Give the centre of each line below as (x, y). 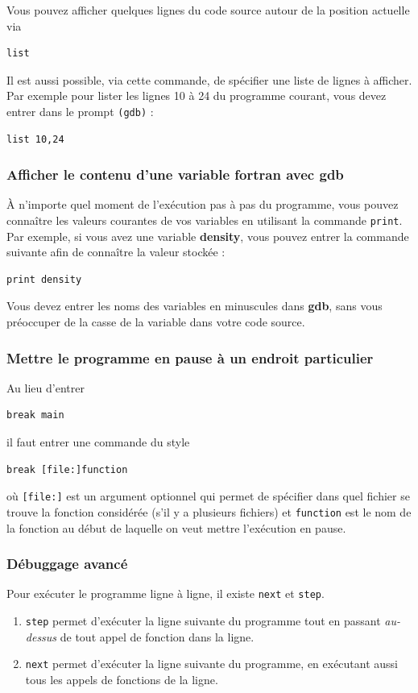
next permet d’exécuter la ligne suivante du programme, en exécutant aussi (212, 664)
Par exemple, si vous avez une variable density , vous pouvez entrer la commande (208, 236)
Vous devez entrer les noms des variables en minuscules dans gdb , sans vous (195, 306)
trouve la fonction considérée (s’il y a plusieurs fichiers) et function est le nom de (209, 511)
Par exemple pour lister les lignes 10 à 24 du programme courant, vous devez (197, 95)
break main (35, 415)
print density (44, 279)
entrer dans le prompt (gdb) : (80, 111)
